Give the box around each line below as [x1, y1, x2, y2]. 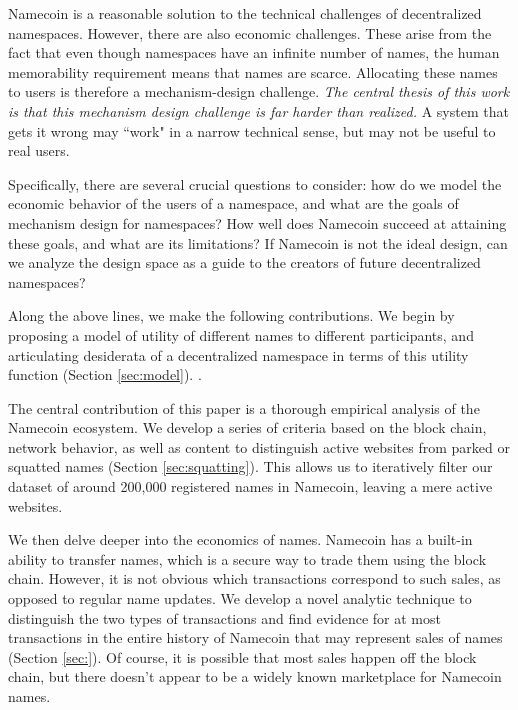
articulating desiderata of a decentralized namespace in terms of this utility [8, 344, 469, 365]
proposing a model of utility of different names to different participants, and [8, 324, 474, 345]
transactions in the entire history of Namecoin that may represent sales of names [8, 627, 503, 648]
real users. [8, 140, 70, 161]
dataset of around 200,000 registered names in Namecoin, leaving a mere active [8, 476, 493, 497]
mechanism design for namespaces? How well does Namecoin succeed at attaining [8, 212, 507, 233]
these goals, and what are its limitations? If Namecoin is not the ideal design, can [8, 232, 508, 253]
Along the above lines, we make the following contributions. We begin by [8, 305, 455, 326]
